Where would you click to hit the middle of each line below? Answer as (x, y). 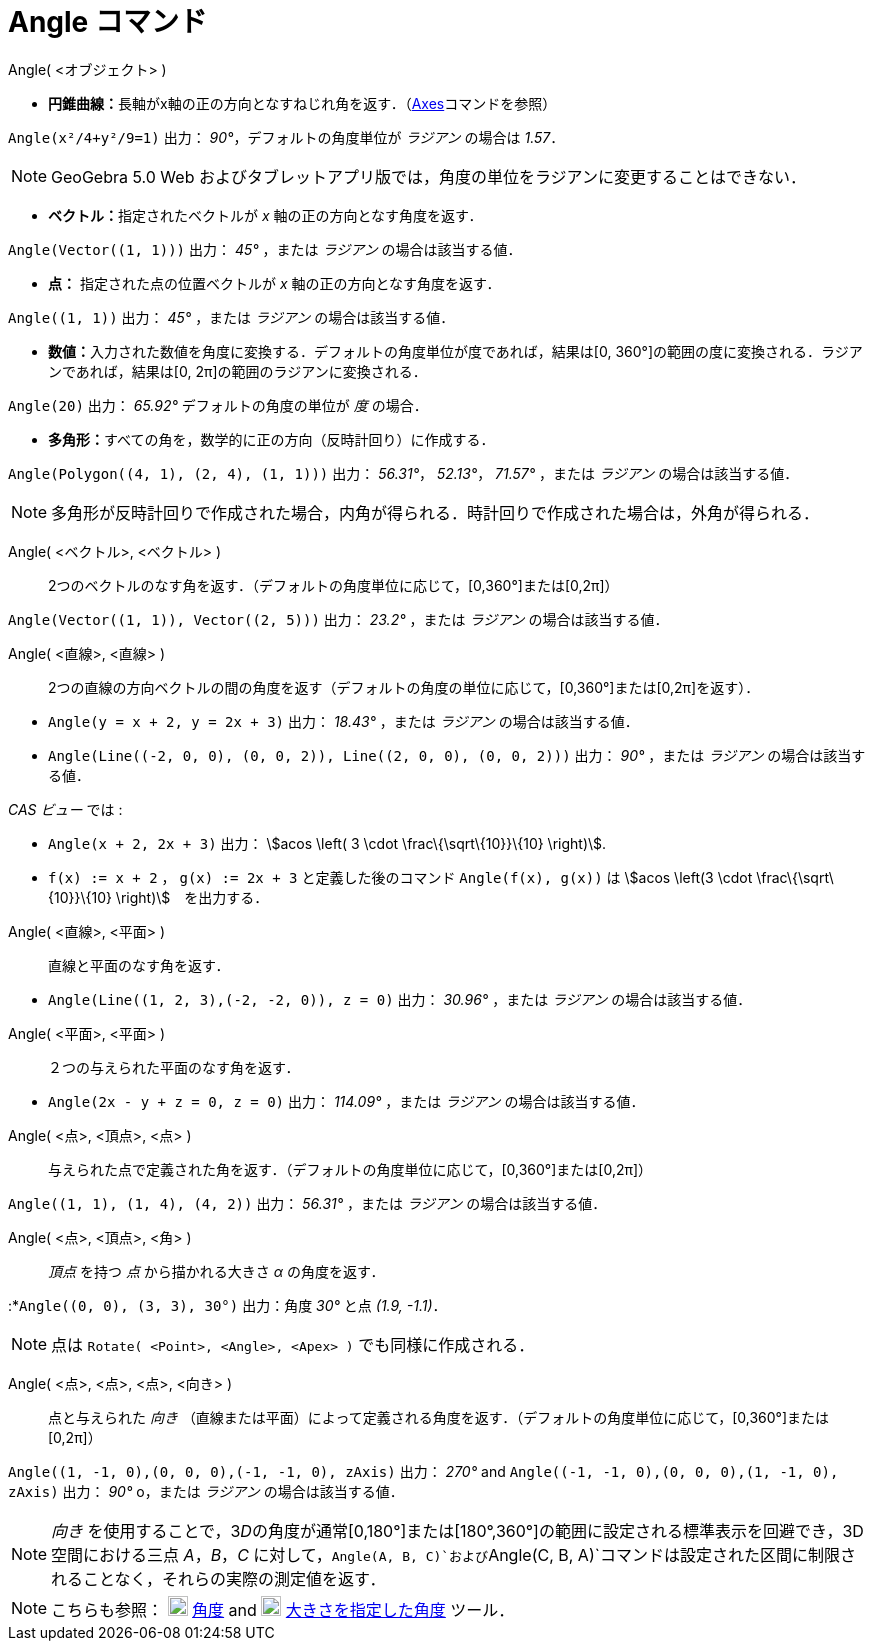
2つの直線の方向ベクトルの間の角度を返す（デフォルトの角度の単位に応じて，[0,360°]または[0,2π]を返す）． (404, 687)
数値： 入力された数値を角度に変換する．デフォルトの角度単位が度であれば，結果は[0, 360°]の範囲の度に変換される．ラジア (455, 351)
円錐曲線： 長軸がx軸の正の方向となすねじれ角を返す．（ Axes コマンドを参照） (302, 103)
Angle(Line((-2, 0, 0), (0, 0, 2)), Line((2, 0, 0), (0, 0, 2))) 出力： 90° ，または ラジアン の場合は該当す (457, 755)
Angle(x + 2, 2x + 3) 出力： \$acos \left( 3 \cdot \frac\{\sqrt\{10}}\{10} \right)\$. (327, 843)
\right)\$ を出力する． (192, 897)
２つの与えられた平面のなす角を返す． (174, 1067)
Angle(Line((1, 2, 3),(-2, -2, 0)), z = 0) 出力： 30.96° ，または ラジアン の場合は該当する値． (400, 999)
